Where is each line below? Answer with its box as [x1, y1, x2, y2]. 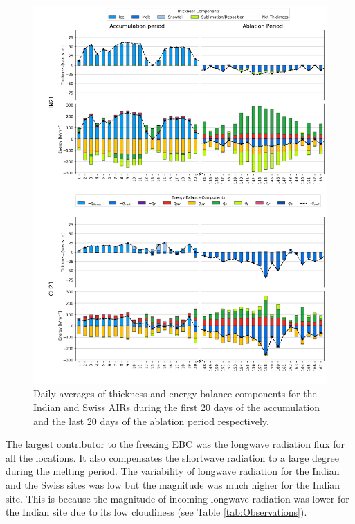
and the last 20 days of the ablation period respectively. [33, 413, 269, 428]
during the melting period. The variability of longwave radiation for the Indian [6, 464, 340, 478]
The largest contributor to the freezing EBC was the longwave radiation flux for [6, 437, 345, 451]
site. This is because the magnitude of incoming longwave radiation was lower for [6, 491, 349, 505]
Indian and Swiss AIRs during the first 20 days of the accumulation [33, 400, 320, 414]
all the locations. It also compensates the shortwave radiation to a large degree [6, 450, 339, 464]
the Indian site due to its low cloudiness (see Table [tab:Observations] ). [6, 505, 307, 519]
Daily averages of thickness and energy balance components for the [33, 386, 317, 401]
